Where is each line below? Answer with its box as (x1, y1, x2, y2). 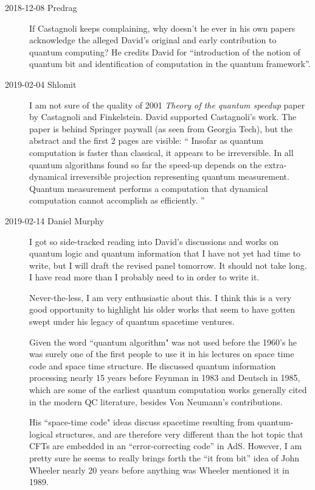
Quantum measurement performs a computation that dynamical (29, 182, 268, 194)
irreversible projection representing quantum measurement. (70, 170, 289, 183)
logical (29, 427, 53, 440)
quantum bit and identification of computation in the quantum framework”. (29, 57, 311, 70)
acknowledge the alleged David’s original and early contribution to (29, 34, 277, 46)
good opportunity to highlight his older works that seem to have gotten (29, 303, 296, 316)
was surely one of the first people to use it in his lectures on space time (29, 347, 294, 360)
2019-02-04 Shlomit (5, 77, 77, 90)
